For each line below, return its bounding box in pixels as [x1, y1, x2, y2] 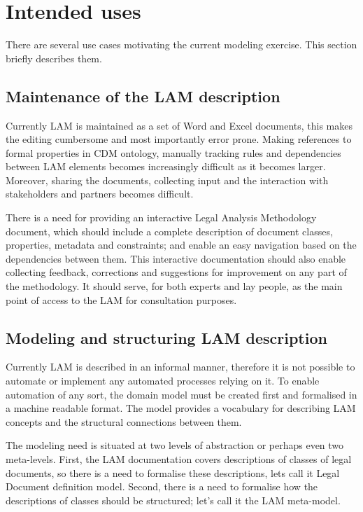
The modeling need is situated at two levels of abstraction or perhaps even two [6, 438, 344, 452]
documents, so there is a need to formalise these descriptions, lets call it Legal [6, 465, 340, 480]
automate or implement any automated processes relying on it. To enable [6, 373, 320, 388]
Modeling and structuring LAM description [6, 326, 327, 348]
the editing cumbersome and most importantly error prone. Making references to [6, 132, 352, 146]
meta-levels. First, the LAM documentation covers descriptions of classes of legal [6, 452, 352, 466]
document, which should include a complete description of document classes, [6, 223, 333, 238]
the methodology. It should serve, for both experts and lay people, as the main [6, 279, 343, 293]
